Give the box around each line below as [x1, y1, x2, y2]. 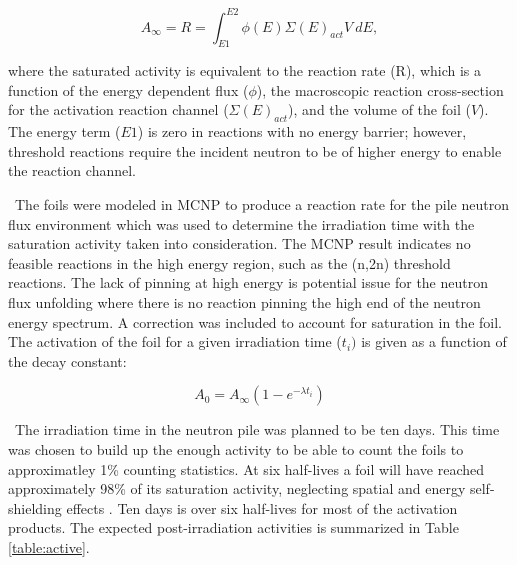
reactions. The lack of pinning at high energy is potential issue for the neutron [8, 272, 488, 293]
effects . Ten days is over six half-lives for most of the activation [66, 497, 458, 518]
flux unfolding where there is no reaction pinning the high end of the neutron [8, 292, 481, 313]
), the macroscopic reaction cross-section [256, 79, 504, 100]
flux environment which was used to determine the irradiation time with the [8, 213, 475, 234]
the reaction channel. [8, 160, 136, 181]
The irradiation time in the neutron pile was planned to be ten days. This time [14, 419, 500, 440]
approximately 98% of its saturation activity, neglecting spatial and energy [8, 478, 466, 499]
